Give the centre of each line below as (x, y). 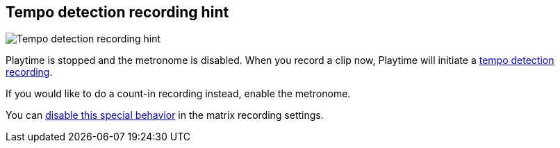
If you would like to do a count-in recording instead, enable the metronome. (178, 94)
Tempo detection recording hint (117, 12)
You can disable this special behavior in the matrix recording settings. (165, 115)
